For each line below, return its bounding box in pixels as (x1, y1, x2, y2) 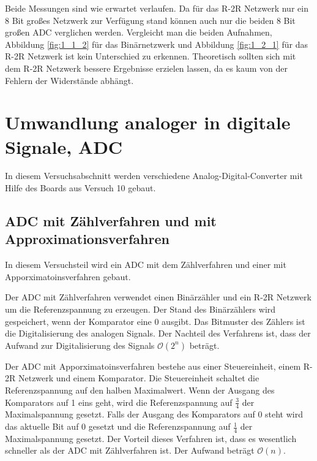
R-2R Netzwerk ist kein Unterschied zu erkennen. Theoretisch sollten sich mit (5, 50, 296, 63)
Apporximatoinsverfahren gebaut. (5, 270, 131, 283)
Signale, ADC (5, 134, 123, 159)
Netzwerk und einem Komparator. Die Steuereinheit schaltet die (18, 371, 259, 384)
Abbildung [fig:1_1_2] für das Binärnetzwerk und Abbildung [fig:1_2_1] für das (5, 37, 308, 50)
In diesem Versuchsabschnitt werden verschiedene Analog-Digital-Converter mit (5, 169, 303, 182)
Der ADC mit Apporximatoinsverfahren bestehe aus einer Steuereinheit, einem (5, 359, 301, 372)
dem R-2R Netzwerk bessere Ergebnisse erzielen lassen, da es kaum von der (5, 61, 288, 74)
